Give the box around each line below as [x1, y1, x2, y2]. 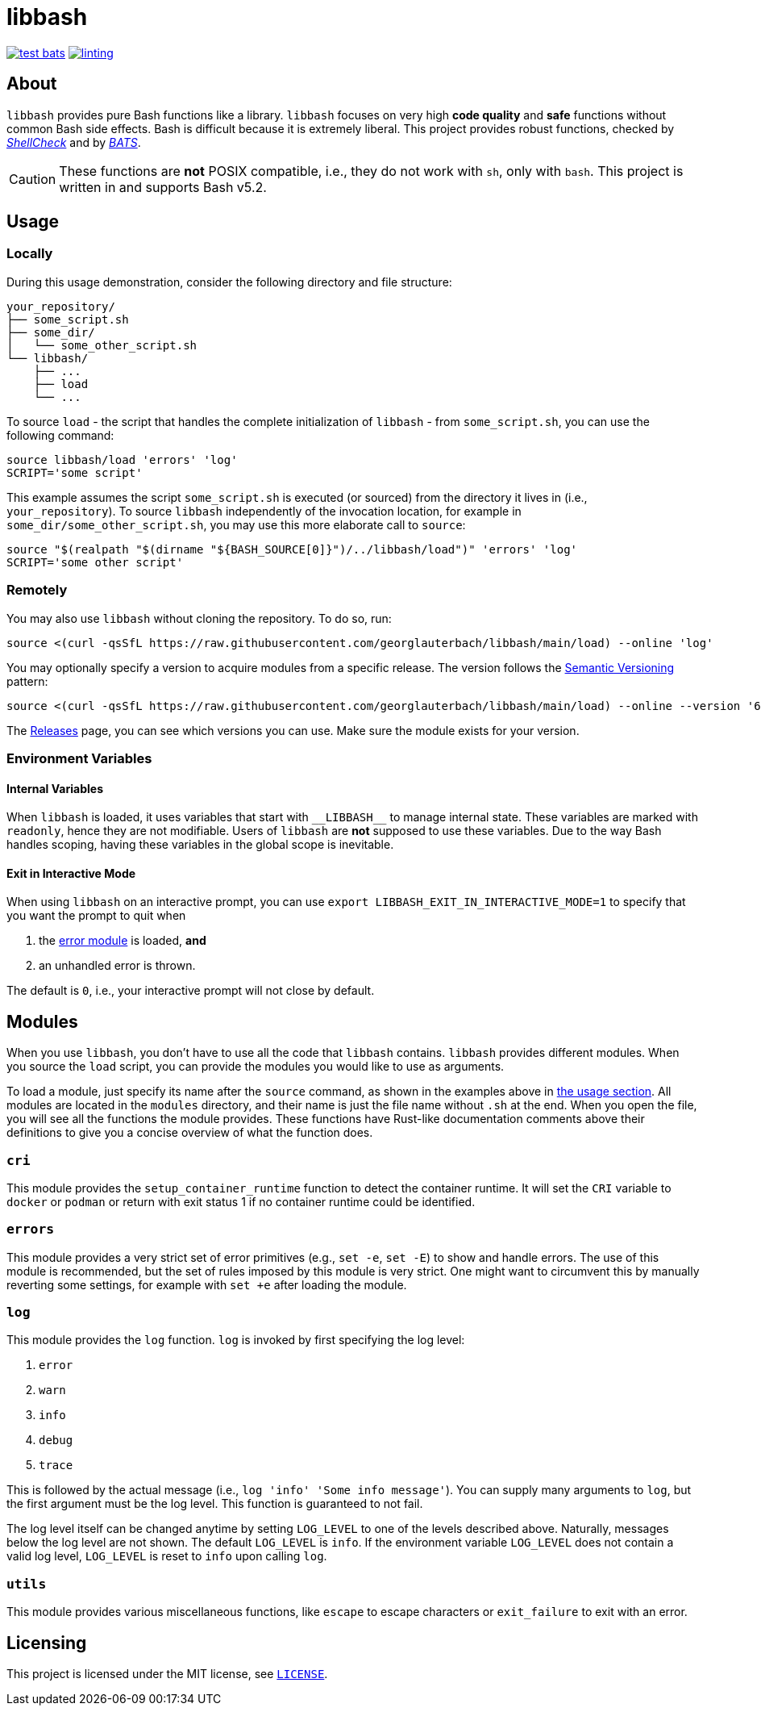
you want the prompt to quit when [6, 908, 186, 923]
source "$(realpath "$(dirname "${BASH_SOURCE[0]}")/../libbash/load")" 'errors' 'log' [6, 542, 578, 556]
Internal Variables [6, 781, 103, 795]
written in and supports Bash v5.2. [59, 178, 267, 195]
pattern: [6, 674, 48, 688]
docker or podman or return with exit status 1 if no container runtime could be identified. [6, 1194, 476, 1209]
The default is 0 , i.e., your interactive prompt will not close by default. [6, 983, 375, 998]
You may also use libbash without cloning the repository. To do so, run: [6, 611, 392, 625]
